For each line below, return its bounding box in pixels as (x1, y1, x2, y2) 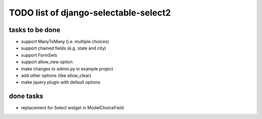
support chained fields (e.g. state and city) (21, 45, 106, 51)
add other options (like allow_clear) (21, 73, 92, 79)
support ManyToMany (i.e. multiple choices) (21, 39, 109, 45)
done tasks (9, 92, 44, 101)
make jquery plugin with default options (21, 79, 100, 85)
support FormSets (21, 52, 58, 58)
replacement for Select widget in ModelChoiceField (21, 105, 124, 111)
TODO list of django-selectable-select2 (9, 7, 171, 18)
